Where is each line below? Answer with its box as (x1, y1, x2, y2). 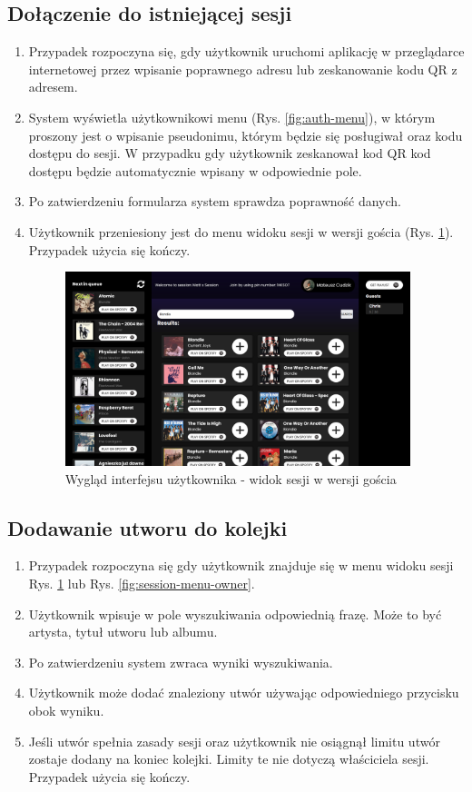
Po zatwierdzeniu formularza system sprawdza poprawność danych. (28, 192, 401, 211)
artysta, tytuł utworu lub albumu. (28, 622, 218, 641)
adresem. (28, 77, 78, 96)
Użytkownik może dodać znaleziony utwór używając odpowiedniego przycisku (28, 683, 459, 702)
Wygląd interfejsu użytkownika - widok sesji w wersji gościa (64, 469, 397, 488)
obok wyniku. (28, 700, 104, 719)
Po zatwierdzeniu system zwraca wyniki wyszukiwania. (28, 652, 333, 671)
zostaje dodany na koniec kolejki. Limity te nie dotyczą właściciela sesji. (28, 749, 429, 768)
